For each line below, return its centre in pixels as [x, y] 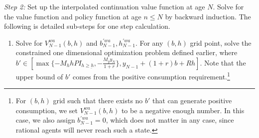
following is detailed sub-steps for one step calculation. [87, 26]
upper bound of [39, 76]
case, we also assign [45, 120]
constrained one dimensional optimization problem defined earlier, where [127, 52]
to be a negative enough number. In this [183, 110]
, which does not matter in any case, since [170, 120]
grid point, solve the [221, 42]
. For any [149, 42]
